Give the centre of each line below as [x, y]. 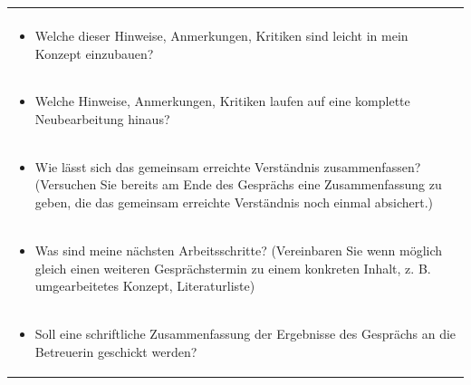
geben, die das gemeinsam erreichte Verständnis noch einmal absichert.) [234, 202]
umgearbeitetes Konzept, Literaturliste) [145, 286]
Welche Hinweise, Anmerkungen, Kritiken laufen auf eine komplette [222, 101]
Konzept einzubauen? [94, 53]
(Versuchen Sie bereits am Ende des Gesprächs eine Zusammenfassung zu [238, 184]
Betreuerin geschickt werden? [116, 351]
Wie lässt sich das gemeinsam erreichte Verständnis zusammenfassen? [228, 166]
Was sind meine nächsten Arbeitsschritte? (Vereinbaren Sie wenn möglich [239, 250]
